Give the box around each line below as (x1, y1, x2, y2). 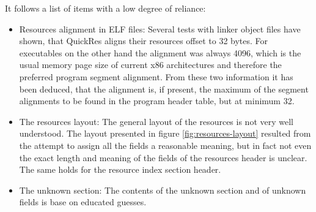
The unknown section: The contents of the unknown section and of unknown (19, 183, 306, 196)
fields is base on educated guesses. (19, 195, 147, 208)
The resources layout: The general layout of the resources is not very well (19, 115, 293, 127)
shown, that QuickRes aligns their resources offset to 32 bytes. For (19, 34, 268, 47)
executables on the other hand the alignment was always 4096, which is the (19, 46, 301, 59)
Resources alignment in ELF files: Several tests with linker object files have (19, 22, 301, 35)
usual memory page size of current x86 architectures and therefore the (19, 58, 282, 71)
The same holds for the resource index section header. (19, 163, 221, 176)
